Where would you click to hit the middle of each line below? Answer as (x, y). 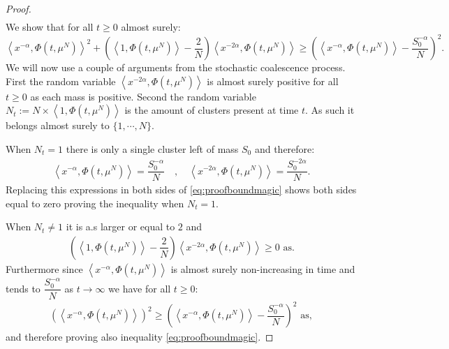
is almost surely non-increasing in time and (263, 268)
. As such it (330, 110)
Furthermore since (44, 268)
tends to (23, 288)
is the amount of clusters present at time (212, 110)
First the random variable (61, 81)
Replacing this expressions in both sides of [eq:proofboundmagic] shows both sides (181, 190)
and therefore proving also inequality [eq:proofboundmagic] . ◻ (140, 337)
